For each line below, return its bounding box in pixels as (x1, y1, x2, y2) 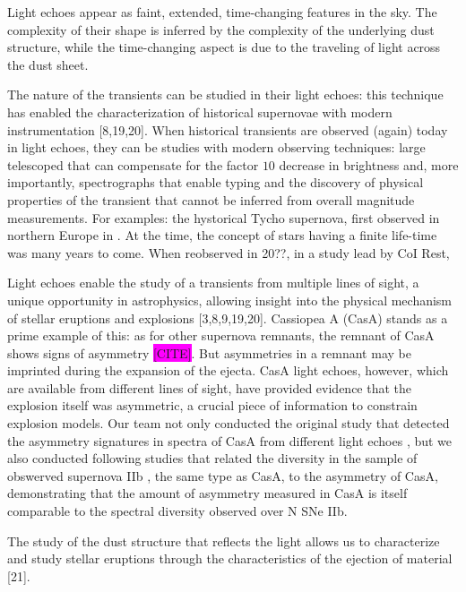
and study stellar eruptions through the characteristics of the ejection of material (7, 549, 453, 568)
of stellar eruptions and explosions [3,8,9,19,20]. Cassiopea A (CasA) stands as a (7, 308, 448, 327)
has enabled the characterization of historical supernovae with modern (7, 102, 393, 121)
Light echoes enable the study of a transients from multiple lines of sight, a (7, 273, 419, 292)
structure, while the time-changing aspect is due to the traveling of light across (7, 38, 441, 56)
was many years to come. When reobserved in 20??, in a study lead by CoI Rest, (7, 243, 450, 262)
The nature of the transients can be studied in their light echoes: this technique (7, 85, 444, 104)
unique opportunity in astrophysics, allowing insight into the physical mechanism (7, 290, 453, 309)
